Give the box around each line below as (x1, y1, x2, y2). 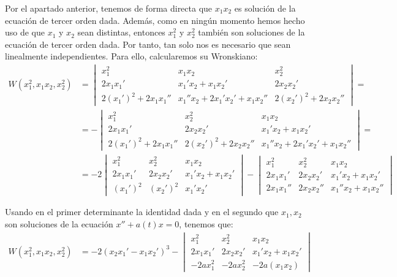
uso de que (5, 26, 45, 39)
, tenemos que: (179, 218, 233, 230)
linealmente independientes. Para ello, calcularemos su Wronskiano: (5, 50, 258, 63)
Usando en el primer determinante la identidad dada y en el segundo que (5, 205, 279, 218)
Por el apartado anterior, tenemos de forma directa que (5, 2, 213, 14)
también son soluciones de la (198, 26, 305, 39)
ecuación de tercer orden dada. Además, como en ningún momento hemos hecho (5, 13, 305, 26)
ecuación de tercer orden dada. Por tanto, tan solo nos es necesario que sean (5, 37, 291, 50)
